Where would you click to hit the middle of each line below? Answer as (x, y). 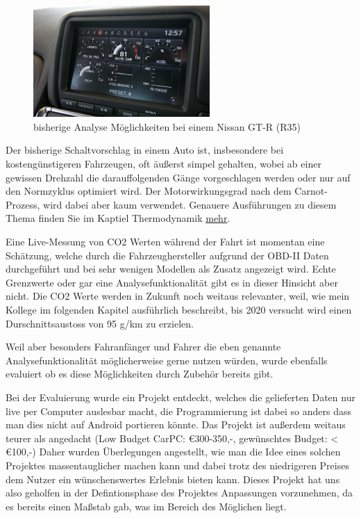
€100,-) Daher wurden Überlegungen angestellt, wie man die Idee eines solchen (173, 452)
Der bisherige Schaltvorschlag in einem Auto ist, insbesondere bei (145, 150)
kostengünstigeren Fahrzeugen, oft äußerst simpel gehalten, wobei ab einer (163, 164)
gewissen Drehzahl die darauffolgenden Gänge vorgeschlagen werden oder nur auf (178, 177)
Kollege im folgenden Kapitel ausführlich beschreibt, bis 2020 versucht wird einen (179, 309)
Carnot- (311, 191)
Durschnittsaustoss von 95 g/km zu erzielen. (100, 323)
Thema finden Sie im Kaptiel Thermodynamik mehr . (118, 218)
